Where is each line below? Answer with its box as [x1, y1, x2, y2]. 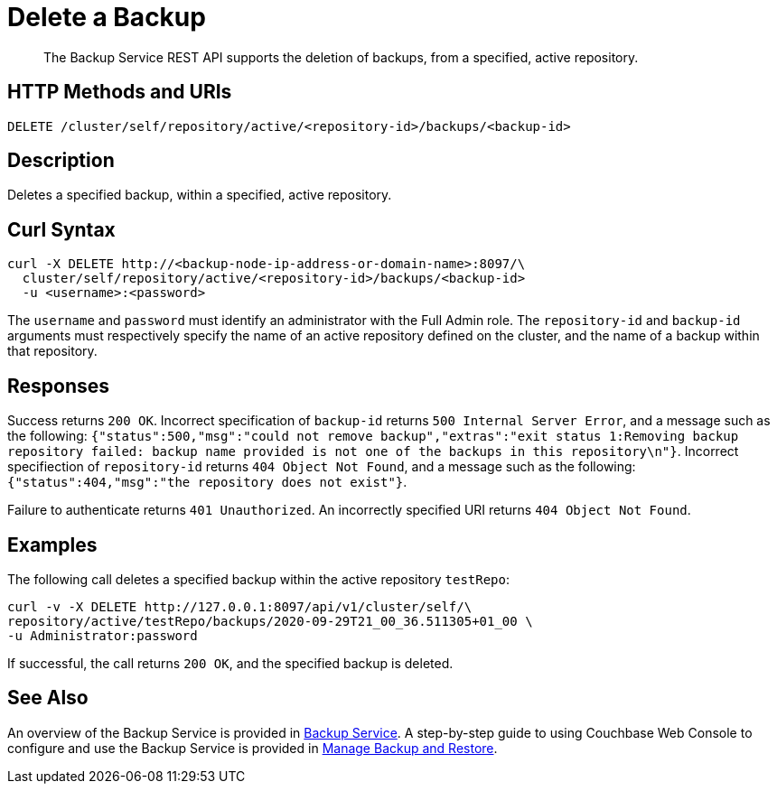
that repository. [7, 343, 98, 359]
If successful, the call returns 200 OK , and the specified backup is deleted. [7, 655, 454, 671]
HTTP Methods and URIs [7, 80, 232, 104]
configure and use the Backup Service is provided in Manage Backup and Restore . [7, 740, 498, 756]
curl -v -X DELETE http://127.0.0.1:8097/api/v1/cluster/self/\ [7, 599, 473, 614]
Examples [7, 533, 98, 556]
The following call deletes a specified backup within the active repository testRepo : [7, 571, 510, 587]
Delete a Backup [7, 2, 206, 33]
